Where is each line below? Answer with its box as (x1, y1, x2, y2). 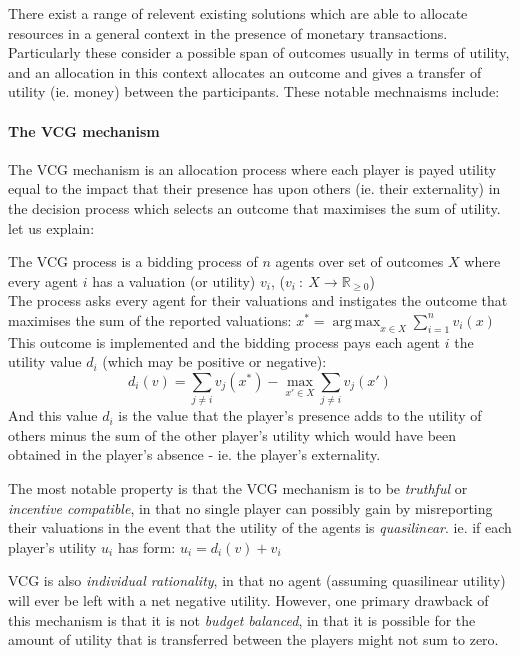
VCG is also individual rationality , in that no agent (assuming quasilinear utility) (8, 570, 506, 591)
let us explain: (8, 217, 95, 238)
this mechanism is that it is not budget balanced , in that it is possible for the (8, 609, 476, 630)
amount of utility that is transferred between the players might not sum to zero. (8, 629, 499, 650)
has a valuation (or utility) (92, 270, 256, 291)
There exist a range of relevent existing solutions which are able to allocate (8, 3, 468, 23)
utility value (8, 351, 82, 372)
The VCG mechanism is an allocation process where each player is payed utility (8, 158, 497, 179)
